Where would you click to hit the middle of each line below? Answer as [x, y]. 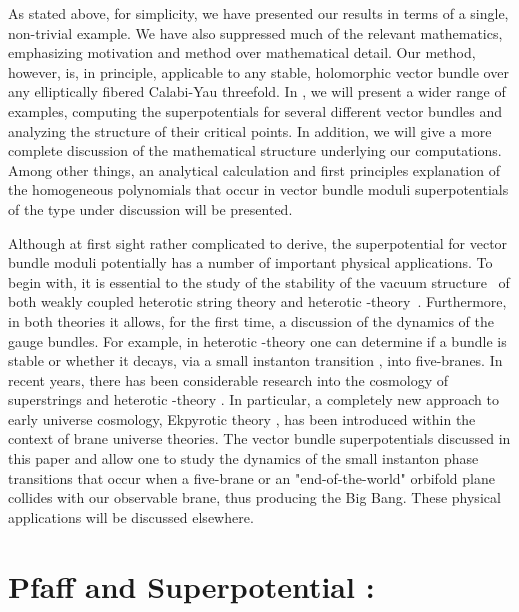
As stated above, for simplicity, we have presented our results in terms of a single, [258, 13]
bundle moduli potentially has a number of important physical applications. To [250, 262]
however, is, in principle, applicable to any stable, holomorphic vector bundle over [258, 71]
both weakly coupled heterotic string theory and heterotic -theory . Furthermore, [257, 301]
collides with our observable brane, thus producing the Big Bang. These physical [254, 497]
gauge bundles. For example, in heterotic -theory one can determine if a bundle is [257, 340]
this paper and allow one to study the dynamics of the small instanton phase [243, 458]
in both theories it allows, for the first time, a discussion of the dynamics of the [251, 320]
